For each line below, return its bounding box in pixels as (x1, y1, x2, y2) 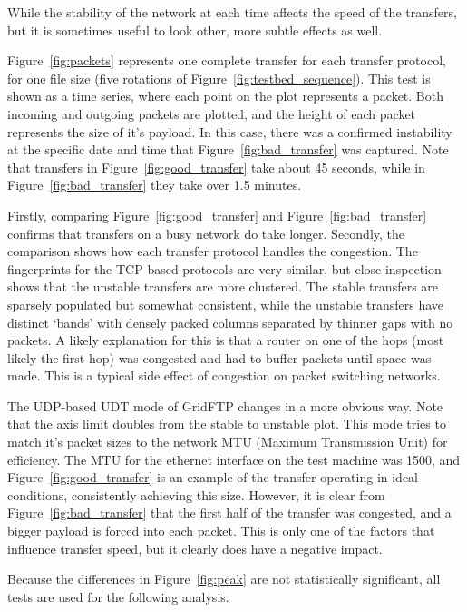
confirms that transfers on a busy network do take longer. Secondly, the (7, 223, 405, 242)
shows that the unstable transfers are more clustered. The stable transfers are (7, 277, 439, 296)
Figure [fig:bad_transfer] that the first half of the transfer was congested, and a (7, 503, 452, 522)
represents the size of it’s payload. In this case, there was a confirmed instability (7, 122, 452, 141)
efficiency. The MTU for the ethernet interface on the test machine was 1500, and (7, 449, 461, 469)
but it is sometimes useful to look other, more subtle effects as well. (7, 20, 383, 39)
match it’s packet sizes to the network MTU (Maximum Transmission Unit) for (7, 432, 448, 451)
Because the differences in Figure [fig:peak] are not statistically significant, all (7, 569, 441, 588)
